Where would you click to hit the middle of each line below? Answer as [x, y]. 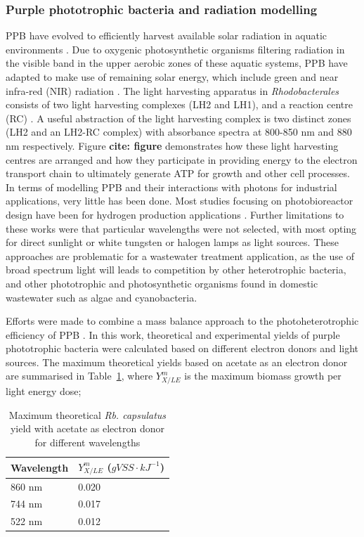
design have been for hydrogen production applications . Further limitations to [175, 214]
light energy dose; [44, 391]
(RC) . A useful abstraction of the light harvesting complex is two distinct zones [178, 118]
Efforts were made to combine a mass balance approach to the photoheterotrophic [182, 321]
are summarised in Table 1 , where [79, 376]
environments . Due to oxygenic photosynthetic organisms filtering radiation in [175, 49]
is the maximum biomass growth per [263, 376]
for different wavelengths [87, 442]
